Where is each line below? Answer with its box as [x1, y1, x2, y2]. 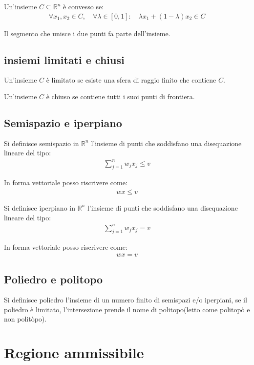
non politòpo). [4, 314, 47, 324]
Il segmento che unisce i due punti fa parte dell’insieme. [4, 28, 170, 38]
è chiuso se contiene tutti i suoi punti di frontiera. [46, 91, 195, 102]
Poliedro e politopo [4, 272, 103, 287]
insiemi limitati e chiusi [4, 52, 125, 67]
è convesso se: [63, 1, 104, 11]
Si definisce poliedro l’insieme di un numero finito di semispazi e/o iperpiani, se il [4, 295, 247, 305]
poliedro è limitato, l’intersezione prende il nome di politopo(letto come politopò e [4, 304, 250, 314]
